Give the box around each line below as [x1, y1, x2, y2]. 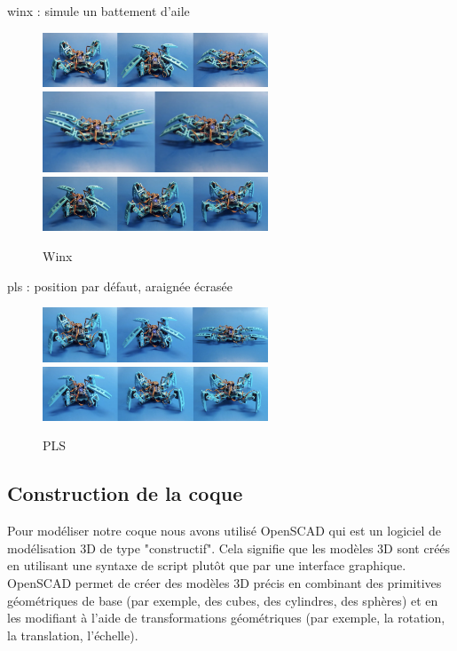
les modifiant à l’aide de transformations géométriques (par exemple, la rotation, [7, 608, 445, 627]
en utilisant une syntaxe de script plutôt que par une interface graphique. [7, 556, 406, 575]
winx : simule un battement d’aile [7, 2, 190, 20]
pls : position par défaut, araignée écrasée [7, 276, 232, 295]
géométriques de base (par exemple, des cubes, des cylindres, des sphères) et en [7, 591, 438, 609]
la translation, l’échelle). [7, 625, 138, 644]
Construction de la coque [7, 480, 243, 507]
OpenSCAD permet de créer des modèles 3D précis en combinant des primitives [7, 574, 442, 592]
